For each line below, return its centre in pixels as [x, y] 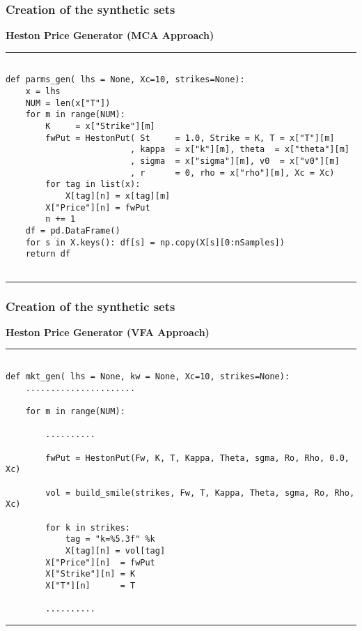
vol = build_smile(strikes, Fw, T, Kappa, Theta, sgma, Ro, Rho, [200, 493]
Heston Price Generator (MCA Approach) [110, 35]
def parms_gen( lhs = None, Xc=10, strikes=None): [125, 80]
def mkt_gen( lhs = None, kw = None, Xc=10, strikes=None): [148, 377]
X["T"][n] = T [90, 585]
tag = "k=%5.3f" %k [110, 539]
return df [48, 254]
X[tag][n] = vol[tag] [115, 550]
